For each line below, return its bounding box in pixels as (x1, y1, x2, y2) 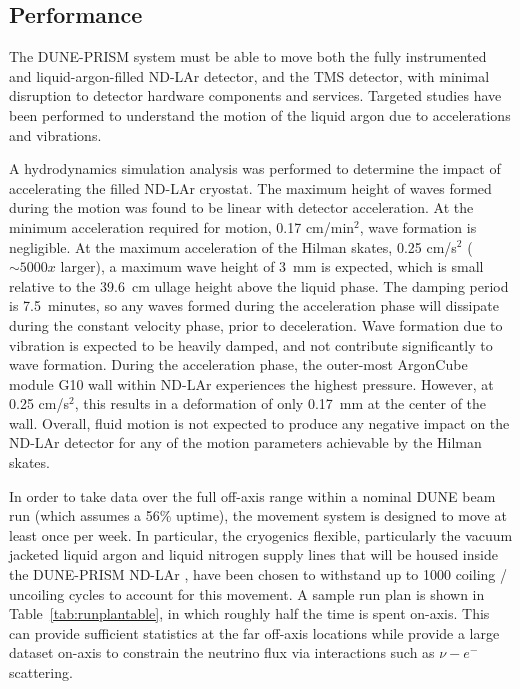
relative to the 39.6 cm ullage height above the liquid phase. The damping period (9, 275, 509, 296)
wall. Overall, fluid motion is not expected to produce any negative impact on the (9, 412, 510, 433)
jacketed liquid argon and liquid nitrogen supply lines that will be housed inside (9, 544, 498, 565)
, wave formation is (359, 216, 477, 237)
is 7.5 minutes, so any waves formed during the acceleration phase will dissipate (9, 295, 499, 316)
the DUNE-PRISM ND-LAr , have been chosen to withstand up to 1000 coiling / (9, 564, 507, 585)
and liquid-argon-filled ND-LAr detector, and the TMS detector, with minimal (9, 65, 490, 86)
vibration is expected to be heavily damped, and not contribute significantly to (9, 334, 493, 355)
